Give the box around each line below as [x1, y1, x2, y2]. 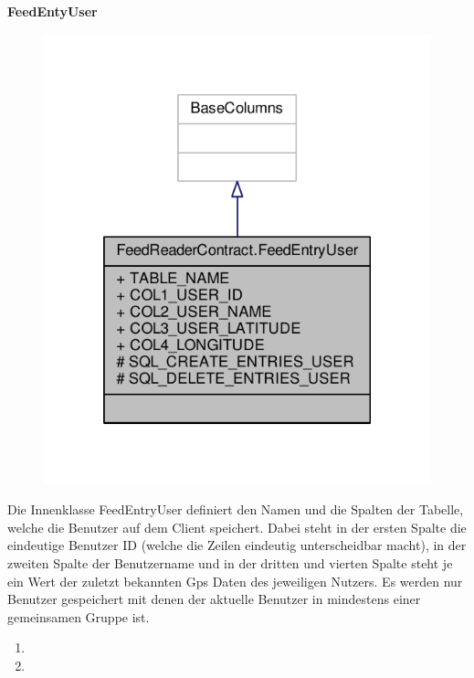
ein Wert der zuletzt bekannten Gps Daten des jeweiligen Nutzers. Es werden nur [7, 571, 463, 590]
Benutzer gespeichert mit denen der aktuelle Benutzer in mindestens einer [7, 589, 421, 609]
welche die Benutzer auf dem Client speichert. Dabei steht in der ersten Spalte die [7, 517, 467, 536]
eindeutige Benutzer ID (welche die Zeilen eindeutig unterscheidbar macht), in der [7, 535, 467, 555]
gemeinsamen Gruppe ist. [7, 607, 150, 626]
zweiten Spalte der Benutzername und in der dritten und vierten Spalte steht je [7, 554, 453, 573]
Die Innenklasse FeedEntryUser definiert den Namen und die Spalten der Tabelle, [7, 500, 464, 519]
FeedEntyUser [7, 2, 98, 20]
